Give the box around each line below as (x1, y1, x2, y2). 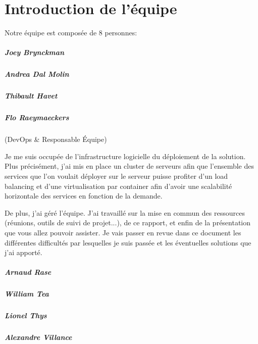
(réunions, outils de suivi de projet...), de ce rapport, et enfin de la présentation (5, 217, 251, 228)
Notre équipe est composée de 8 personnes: (5, 27, 137, 38)
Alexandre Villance (5, 332, 72, 342)
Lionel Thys (5, 310, 47, 321)
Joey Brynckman (5, 47, 65, 58)
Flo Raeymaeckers (5, 112, 69, 123)
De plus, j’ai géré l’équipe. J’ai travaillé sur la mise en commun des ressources (5, 207, 245, 218)
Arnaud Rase (5, 267, 51, 277)
